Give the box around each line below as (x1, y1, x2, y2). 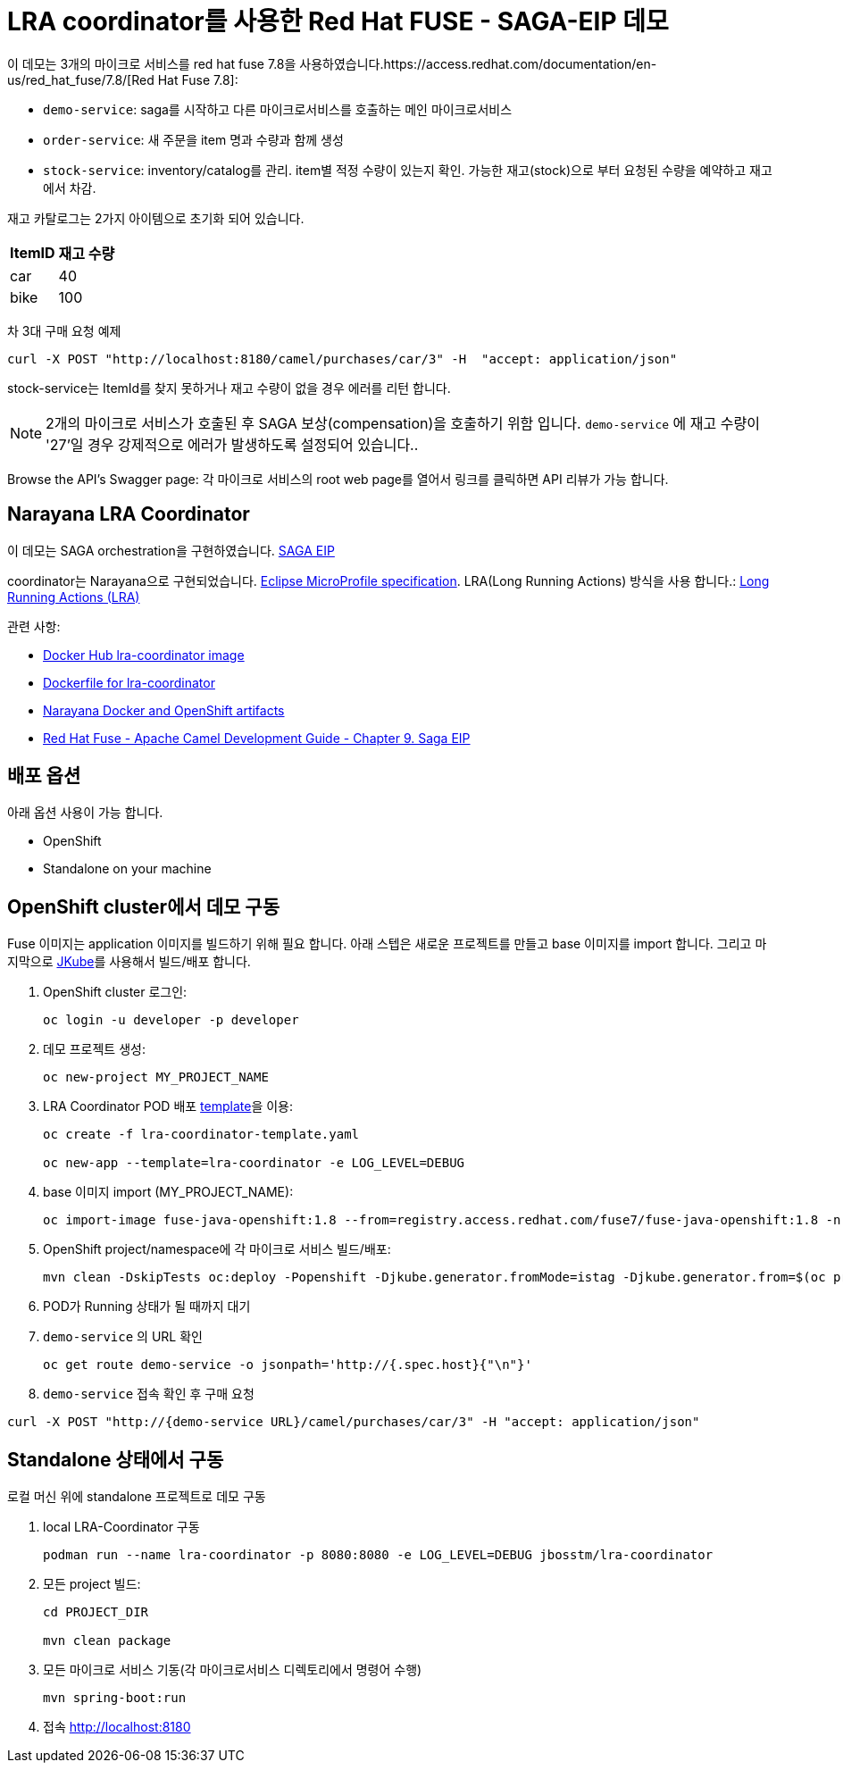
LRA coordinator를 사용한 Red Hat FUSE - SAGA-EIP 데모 (7, 6, 669, 37)
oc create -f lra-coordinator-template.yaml (43, 1127, 360, 1142)
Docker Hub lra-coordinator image (43, 647, 245, 663)
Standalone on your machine (43, 861, 212, 877)
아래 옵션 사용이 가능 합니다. (7, 805, 163, 821)
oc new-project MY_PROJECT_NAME (43, 1070, 269, 1085)
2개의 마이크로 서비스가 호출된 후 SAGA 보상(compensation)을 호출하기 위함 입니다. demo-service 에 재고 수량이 (46, 413, 760, 432)
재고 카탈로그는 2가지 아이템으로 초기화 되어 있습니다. (7, 210, 305, 226)
